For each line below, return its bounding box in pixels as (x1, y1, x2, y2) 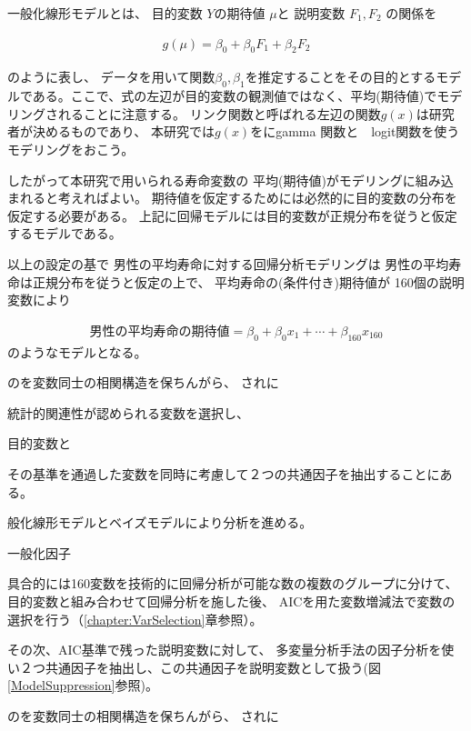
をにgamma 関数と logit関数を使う (250, 122, 460, 141)
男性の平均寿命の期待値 (89, 325, 230, 338)
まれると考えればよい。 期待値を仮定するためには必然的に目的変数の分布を (7, 188, 457, 207)
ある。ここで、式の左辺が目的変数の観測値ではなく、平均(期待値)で (32, 86, 437, 105)
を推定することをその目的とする (245, 67, 436, 86)
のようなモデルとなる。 (7, 342, 147, 361)
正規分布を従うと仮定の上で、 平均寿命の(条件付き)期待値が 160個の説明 (32, 272, 465, 291)
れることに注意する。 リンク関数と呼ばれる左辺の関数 (57, 104, 381, 123)
